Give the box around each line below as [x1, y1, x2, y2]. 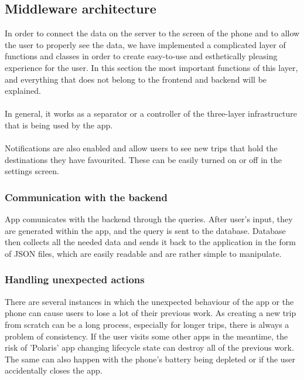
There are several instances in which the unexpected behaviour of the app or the [5, 295, 294, 307]
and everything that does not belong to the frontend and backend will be [5, 73, 267, 85]
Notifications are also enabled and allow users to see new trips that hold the [5, 142, 278, 154]
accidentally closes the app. [5, 364, 103, 376]
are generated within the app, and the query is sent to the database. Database [5, 224, 286, 236]
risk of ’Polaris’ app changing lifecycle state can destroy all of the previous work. [5, 341, 294, 354]
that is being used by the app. [5, 118, 113, 131]
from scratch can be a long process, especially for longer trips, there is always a [5, 318, 289, 330]
